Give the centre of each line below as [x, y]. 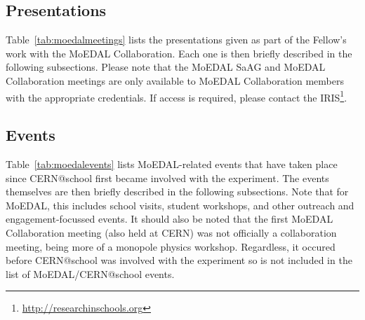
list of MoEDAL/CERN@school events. [90, 273]
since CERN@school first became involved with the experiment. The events [167, 178]
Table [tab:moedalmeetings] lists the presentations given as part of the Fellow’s [176, 40]
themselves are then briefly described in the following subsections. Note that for [177, 192]
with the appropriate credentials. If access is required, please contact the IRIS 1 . [177, 96]
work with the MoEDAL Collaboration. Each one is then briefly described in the [179, 53]
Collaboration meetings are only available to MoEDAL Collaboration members [175, 80]
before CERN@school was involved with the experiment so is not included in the [179, 260]
